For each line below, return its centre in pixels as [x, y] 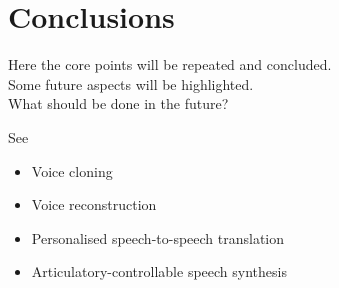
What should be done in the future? [118, 103]
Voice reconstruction [94, 204]
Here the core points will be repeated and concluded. [170, 64]
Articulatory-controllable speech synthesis [159, 271]
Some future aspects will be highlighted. [131, 83]
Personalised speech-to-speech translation [158, 237]
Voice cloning [72, 170]
